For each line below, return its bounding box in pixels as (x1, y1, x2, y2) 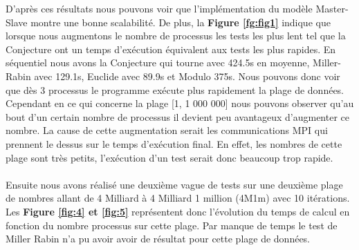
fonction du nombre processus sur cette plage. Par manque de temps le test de (6, 218, 338, 232)
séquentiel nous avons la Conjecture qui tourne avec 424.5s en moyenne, (6, 55, 310, 70)
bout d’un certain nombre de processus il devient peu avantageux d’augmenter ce (6, 109, 349, 124)
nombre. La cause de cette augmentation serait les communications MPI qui (6, 123, 328, 137)
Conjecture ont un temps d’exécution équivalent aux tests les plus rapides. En (6, 41, 336, 56)
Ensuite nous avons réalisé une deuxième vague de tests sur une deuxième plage (6, 177, 343, 191)
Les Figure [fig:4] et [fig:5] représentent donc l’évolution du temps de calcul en (6, 204, 350, 218)
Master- (315, 1, 349, 15)
